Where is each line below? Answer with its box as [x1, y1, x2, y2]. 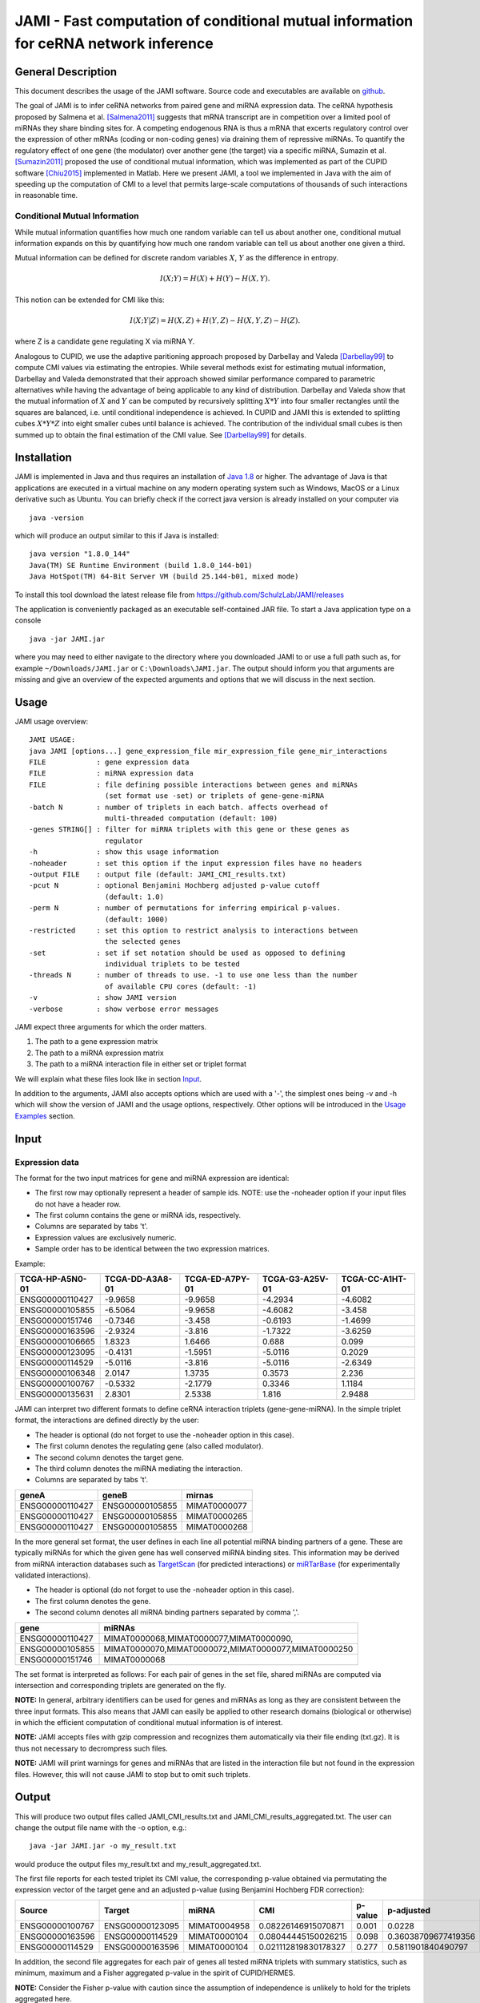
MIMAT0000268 [186, 1521, 248, 1532]
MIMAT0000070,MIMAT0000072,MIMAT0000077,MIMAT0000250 [103, 1643, 354, 1654]
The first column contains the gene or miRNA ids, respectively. [34, 1211, 242, 1220]
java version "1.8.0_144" [29, 550, 131, 558]
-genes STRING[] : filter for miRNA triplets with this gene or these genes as [29, 825, 350, 834]
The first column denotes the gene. [34, 1596, 151, 1606]
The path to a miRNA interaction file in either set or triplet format [34, 1059, 247, 1069]
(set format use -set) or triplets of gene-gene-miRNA [104, 792, 325, 800]
